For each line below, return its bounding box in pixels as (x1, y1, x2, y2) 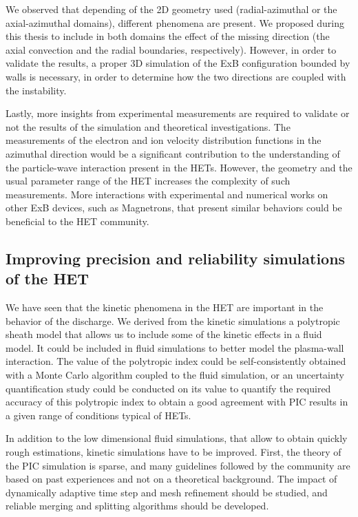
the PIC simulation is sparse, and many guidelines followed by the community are (6, 458, 350, 472)
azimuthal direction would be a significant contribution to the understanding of (6, 146, 340, 160)
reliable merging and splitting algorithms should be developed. (6, 498, 269, 513)
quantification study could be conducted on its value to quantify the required (6, 381, 331, 395)
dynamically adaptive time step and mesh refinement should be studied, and (6, 485, 328, 499)
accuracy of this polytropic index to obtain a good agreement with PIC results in (6, 394, 348, 409)
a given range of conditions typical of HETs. (6, 408, 191, 422)
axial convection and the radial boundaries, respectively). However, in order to (6, 42, 337, 56)
